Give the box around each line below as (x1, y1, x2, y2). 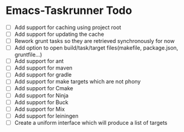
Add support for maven (14, 64, 73, 71)
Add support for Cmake (14, 85, 73, 92)
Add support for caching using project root (14, 24, 122, 31)
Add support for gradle (14, 71, 72, 79)
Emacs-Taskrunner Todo (5, 4, 133, 18)
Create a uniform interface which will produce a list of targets (14, 119, 168, 126)
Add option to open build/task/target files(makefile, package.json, (14, 44, 179, 51)
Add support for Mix (14, 105, 65, 113)
